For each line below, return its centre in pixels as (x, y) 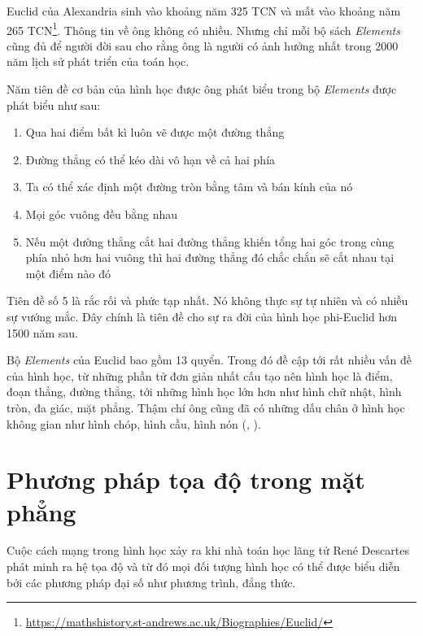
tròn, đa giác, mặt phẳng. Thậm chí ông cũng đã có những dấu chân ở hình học (206, 407)
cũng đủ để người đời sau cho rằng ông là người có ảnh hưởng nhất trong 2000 (203, 45)
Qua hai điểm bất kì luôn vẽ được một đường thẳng (155, 132)
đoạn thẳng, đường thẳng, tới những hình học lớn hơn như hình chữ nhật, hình (204, 392)
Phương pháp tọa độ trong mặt (186, 479)
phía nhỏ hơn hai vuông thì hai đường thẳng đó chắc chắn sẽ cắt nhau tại (210, 257)
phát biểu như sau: (54, 105)
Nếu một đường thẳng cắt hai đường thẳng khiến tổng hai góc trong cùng (210, 241)
